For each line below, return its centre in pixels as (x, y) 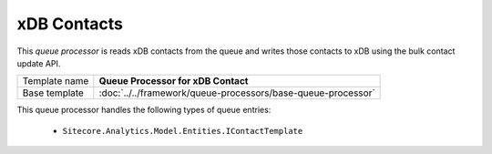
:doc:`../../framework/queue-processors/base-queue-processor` (237, 93)
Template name (56, 81)
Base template (53, 93)
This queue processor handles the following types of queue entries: (144, 110)
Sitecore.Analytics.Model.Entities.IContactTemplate (183, 131)
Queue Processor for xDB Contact (174, 81)
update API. (39, 63)
